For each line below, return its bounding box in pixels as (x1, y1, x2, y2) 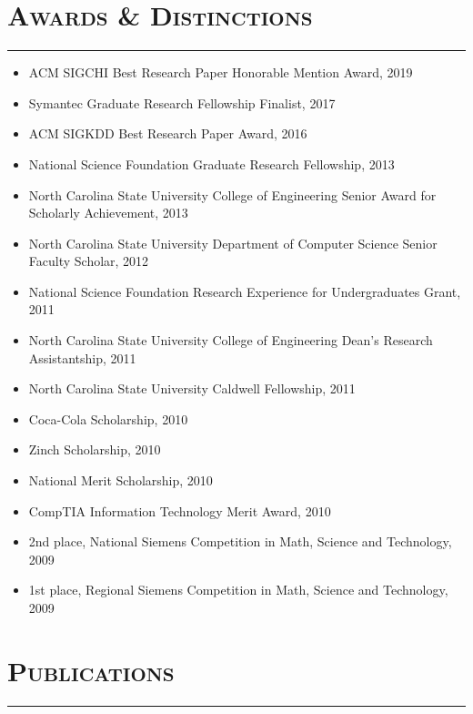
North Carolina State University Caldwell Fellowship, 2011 (28, 379, 356, 398)
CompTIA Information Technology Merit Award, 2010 (28, 501, 331, 520)
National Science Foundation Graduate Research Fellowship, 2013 (28, 154, 395, 173)
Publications (7, 651, 175, 688)
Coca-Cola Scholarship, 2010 (28, 409, 188, 428)
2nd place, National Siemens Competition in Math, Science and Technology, (28, 532, 452, 551)
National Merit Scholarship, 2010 (28, 471, 213, 490)
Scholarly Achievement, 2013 (28, 203, 188, 222)
